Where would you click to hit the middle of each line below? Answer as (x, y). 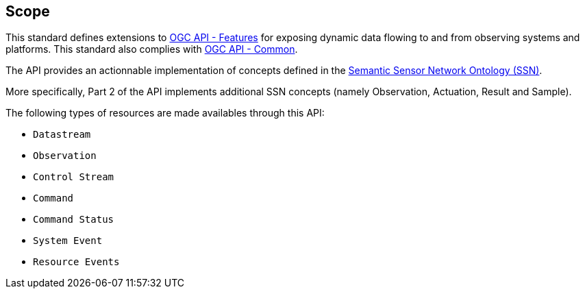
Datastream (62, 135)
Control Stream (74, 177)
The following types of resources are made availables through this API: (165, 113)
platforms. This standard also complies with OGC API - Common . (152, 49)
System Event (68, 241)
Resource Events (76, 262)
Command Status (74, 220)
